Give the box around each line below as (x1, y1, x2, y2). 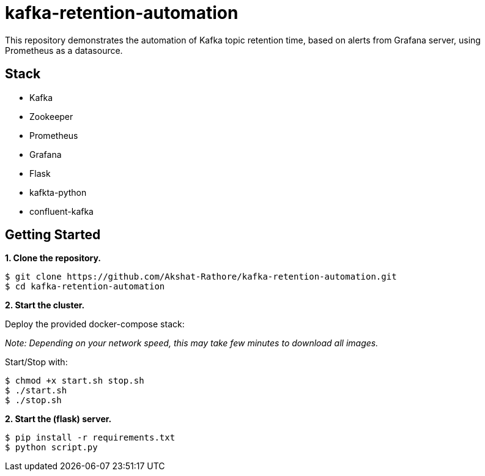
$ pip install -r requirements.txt (5, 433, 176, 443)
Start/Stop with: (5, 357, 68, 368)
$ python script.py (5, 442, 98, 453)
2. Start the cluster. (5, 300, 85, 311)
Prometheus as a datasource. (5, 45, 123, 56)
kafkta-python (29, 187, 87, 198)
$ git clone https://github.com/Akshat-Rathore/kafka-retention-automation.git (5, 272, 397, 282)
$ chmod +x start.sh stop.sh (5, 376, 144, 386)
